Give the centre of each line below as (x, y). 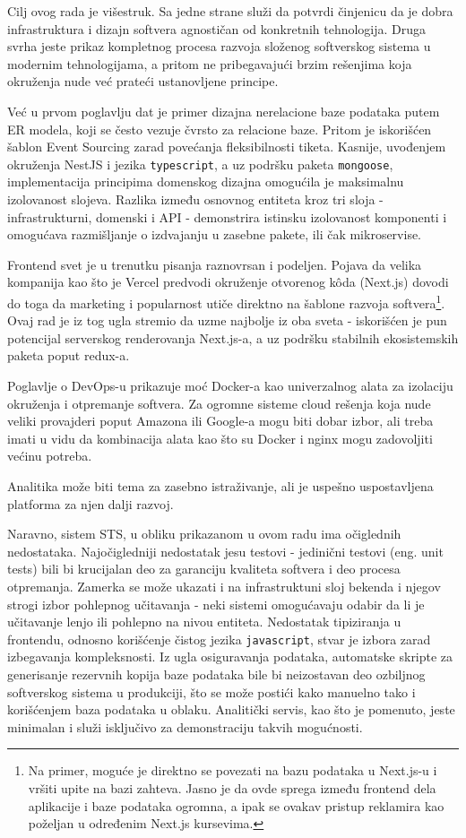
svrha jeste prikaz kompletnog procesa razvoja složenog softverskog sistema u (219, 46)
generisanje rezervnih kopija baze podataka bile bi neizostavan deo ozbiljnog (216, 674)
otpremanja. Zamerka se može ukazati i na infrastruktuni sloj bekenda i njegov (224, 586)
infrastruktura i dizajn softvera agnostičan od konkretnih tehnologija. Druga (217, 28)
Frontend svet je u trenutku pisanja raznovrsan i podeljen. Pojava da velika (215, 264)
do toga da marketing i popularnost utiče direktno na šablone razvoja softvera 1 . (226, 301)
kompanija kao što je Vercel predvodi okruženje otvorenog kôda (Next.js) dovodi (228, 282)
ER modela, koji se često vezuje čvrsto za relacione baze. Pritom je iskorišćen (220, 129)
